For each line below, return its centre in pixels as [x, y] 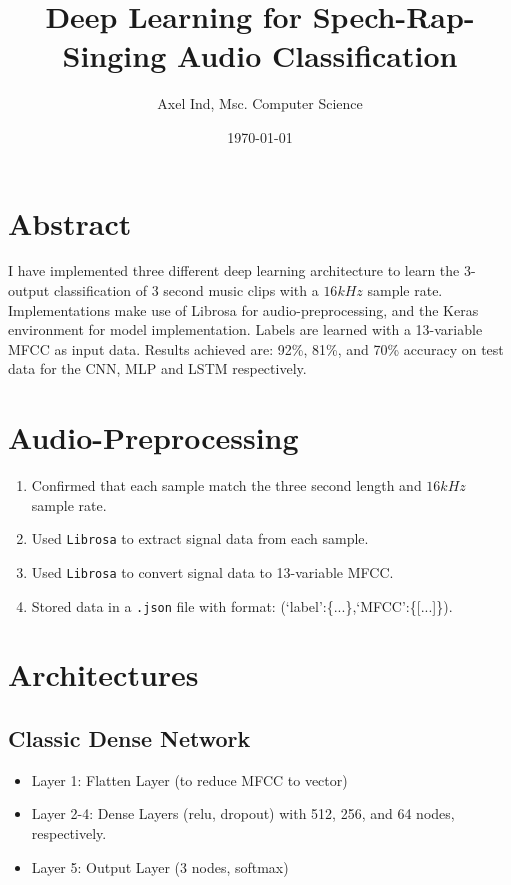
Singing [114, 55]
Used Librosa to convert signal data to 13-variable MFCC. [212, 571]
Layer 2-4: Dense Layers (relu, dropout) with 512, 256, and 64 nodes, [243, 813]
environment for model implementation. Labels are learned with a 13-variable [245, 329]
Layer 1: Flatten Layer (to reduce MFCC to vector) [189, 779]
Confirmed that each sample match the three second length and [226, 485]
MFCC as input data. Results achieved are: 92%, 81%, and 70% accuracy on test [256, 348]
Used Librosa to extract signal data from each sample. [200, 538]
